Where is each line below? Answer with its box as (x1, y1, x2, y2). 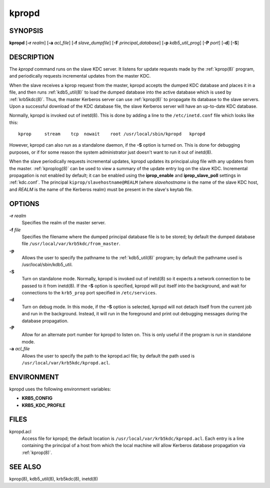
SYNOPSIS (9, 27, 43, 35)
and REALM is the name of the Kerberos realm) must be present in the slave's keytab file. (9, 186, 193, 192)
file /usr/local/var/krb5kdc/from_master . (21, 241, 120, 247)
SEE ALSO (9, 462, 41, 471)
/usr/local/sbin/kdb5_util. (21, 262, 73, 268)
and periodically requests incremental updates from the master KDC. (9, 73, 151, 79)
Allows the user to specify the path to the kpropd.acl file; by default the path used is (21, 353, 195, 359)
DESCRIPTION (9, 53, 54, 61)
